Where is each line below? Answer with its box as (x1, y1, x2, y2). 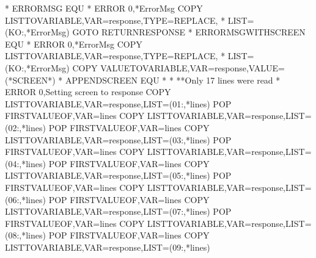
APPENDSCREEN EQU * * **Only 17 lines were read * (65, 73, 281, 86)
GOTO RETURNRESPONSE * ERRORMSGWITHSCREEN (72, 26, 306, 38)
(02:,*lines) (5, 121, 46, 134)
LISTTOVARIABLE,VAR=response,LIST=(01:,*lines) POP (5, 97, 232, 110)
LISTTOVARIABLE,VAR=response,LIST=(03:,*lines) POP (5, 133, 232, 146)
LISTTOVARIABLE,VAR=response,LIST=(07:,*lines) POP (5, 205, 232, 218)
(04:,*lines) (5, 157, 46, 170)
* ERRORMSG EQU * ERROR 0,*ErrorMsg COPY (5, 2, 203, 14)
